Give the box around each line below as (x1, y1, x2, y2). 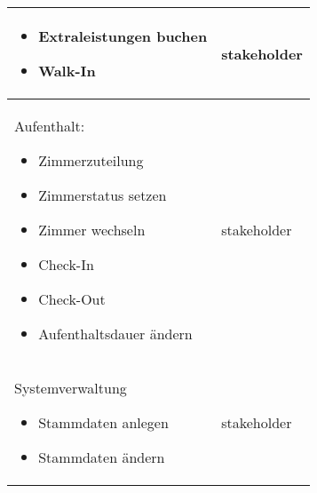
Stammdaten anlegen (38, 412, 169, 433)
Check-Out (38, 289, 106, 309)
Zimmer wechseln (38, 219, 146, 240)
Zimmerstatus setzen (38, 185, 167, 205)
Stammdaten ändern (38, 447, 165, 467)
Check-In (38, 254, 94, 274)
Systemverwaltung (14, 378, 127, 398)
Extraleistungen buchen (38, 26, 208, 46)
